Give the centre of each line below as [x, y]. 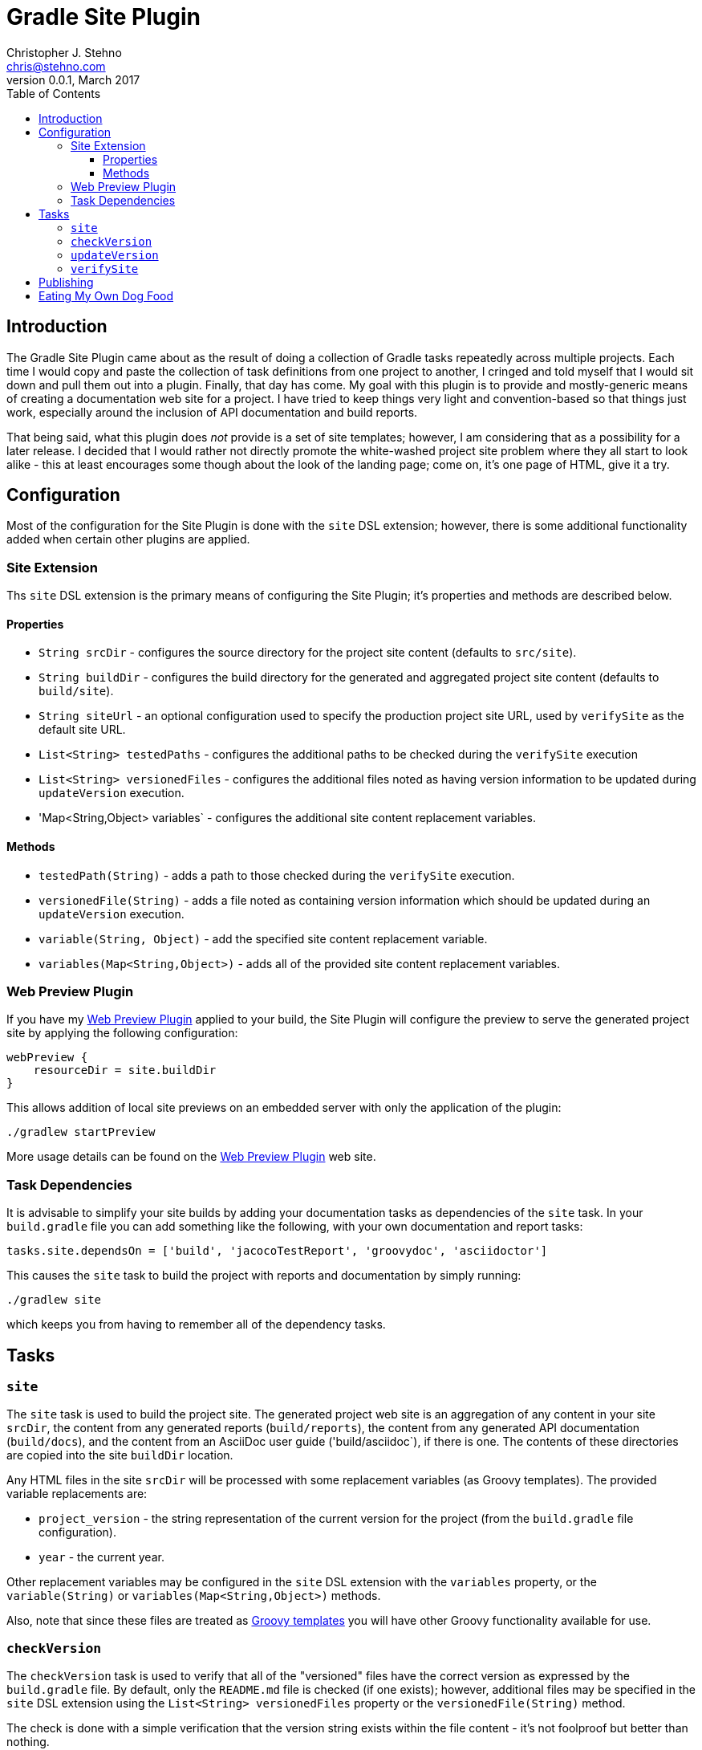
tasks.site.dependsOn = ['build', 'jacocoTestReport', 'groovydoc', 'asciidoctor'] [277, 1251]
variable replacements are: [77, 1494]
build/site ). [76, 691]
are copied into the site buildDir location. [120, 1455]
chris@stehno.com [56, 66]
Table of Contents [54, 93]
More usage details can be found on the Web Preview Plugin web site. [191, 1157]
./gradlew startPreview [81, 1132]
